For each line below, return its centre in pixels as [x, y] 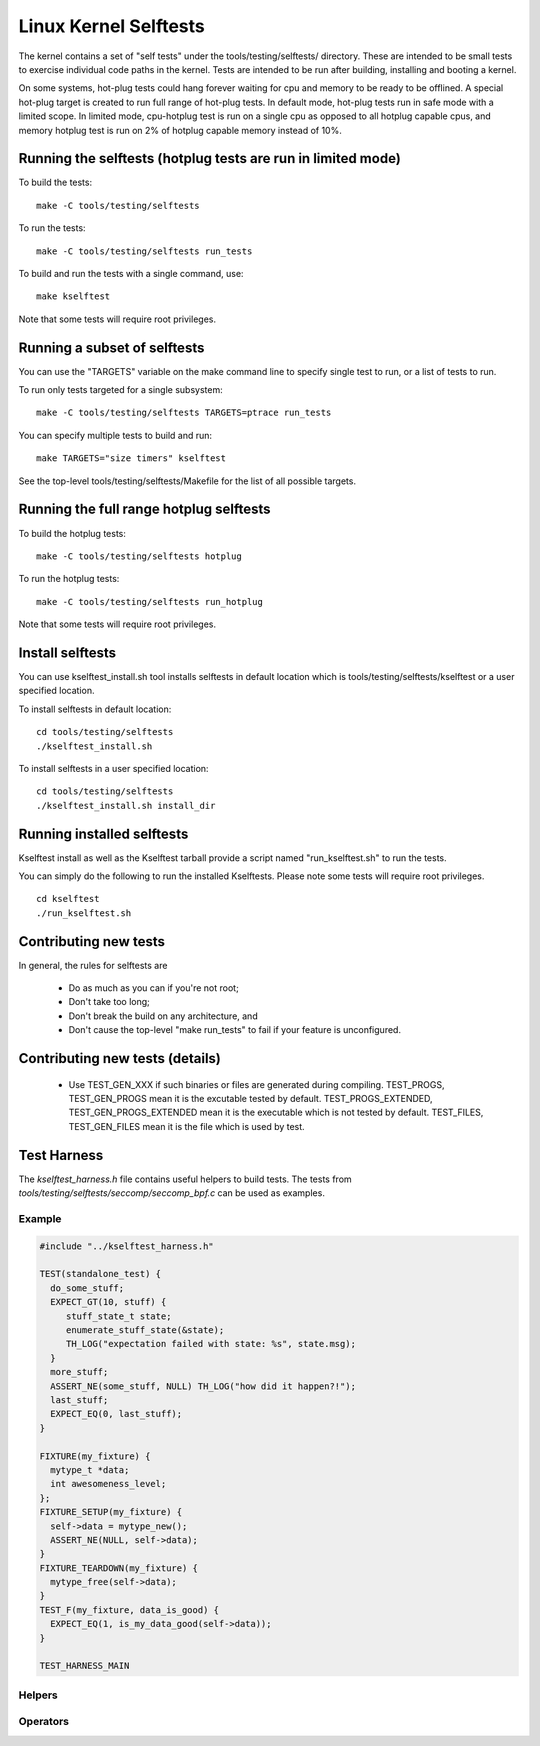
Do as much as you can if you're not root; [153, 988]
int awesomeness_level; [108, 1484]
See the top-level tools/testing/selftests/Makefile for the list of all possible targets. [187, 481]
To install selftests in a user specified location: [113, 768]
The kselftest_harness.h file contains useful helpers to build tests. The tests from [185, 1179]
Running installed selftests [103, 833]
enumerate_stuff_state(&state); [145, 1330]
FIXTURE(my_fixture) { [95, 1456]
